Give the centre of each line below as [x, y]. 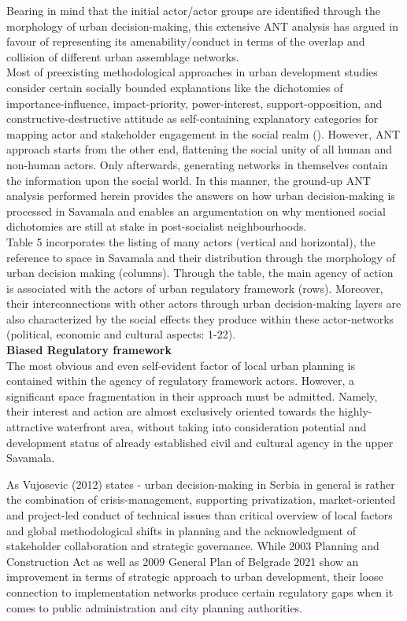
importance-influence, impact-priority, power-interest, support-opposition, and [194, 103]
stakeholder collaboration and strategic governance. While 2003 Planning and [193, 546]
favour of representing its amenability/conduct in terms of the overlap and [186, 41]
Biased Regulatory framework [89, 350]
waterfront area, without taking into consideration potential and [211, 427]
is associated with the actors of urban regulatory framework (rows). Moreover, [195, 288]
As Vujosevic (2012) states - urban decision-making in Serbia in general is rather [201, 484]
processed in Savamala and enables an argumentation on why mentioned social [196, 211]
